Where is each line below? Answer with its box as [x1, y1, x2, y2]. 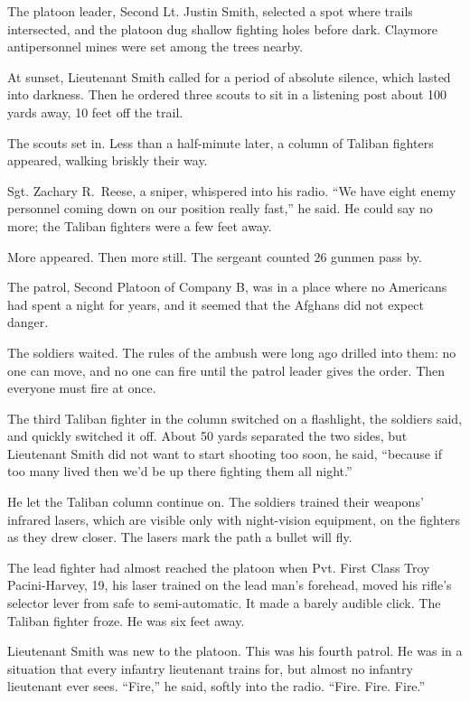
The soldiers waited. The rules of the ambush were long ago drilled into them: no [7, 342, 456, 361]
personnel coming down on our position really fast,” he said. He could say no [7, 199, 433, 218]
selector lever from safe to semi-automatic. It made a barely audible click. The [7, 594, 441, 612]
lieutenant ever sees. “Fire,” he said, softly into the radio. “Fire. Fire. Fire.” [7, 677, 426, 696]
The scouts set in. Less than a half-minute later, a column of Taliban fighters [7, 133, 434, 152]
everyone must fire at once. [7, 379, 156, 397]
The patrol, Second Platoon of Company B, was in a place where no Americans [7, 277, 447, 296]
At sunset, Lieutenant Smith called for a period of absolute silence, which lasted [7, 67, 451, 86]
